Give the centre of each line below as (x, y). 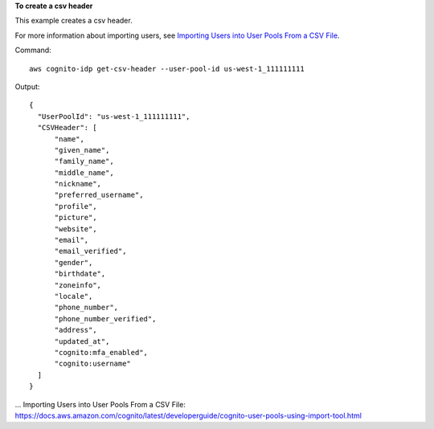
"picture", (76, 218)
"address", (76, 330)
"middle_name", (84, 172)
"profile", (76, 206)
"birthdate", (80, 274)
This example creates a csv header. (74, 21)
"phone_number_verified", (105, 319)
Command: (33, 50)
